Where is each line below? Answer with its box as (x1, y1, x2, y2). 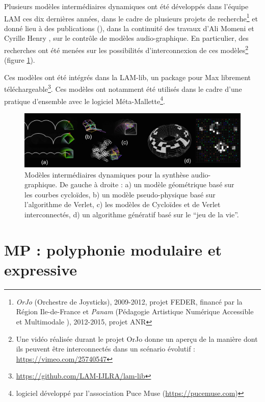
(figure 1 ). (4, 55, 35, 65)
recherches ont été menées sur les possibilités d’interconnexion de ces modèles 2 (4, 43, 249, 55)
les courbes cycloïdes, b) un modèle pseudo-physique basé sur (24, 189, 216, 199)
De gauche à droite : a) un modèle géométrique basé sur (59, 179, 234, 190)
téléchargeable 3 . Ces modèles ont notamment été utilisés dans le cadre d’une (4, 82, 242, 94)
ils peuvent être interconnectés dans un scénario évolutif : (16, 343, 195, 354)
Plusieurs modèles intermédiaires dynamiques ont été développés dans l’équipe (4, 1, 249, 11)
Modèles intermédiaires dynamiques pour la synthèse (24, 169, 189, 180)
